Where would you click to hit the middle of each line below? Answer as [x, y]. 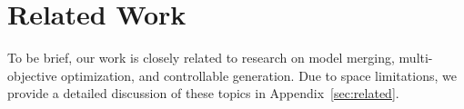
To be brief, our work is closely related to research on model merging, [201, 58]
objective [32, 75]
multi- [416, 58]
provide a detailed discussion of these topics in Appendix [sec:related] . [203, 93]
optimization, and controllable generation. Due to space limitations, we [259, 75]
